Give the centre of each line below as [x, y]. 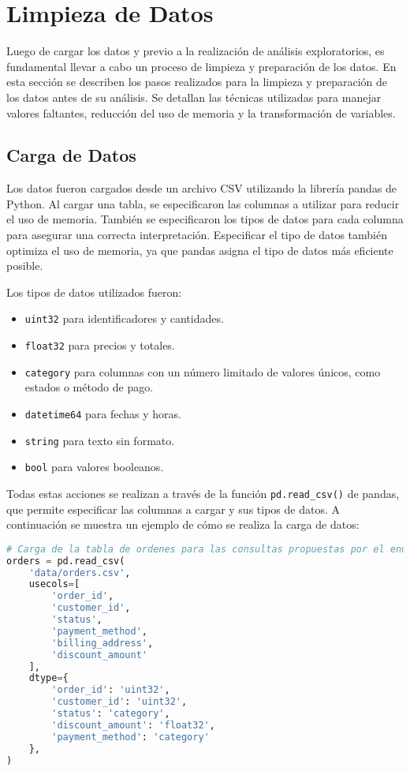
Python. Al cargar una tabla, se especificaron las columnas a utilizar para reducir [203, 203]
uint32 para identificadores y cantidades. [124, 318]
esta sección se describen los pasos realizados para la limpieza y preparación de [197, 82]
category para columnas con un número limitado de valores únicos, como [203, 371]
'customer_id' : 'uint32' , [119, 702]
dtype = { [48, 678]
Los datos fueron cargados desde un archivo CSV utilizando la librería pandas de [202, 188]
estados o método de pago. [89, 387]
